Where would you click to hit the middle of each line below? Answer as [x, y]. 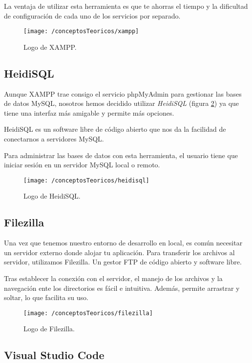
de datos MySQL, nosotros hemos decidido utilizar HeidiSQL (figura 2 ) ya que [122, 103]
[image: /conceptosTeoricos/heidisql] [86, 180]
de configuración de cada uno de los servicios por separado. [92, 15]
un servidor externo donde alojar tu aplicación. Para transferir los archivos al [119, 252]
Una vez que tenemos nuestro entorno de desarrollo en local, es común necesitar [123, 243]
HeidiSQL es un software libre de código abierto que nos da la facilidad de [115, 129]
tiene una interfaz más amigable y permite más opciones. [89, 112]
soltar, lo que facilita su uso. [46, 297]
